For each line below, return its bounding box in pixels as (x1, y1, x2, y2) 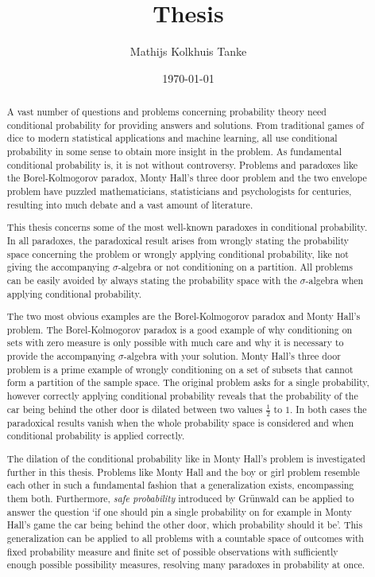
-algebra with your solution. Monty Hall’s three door (123, 349, 341, 363)
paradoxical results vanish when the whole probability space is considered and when (6, 415, 354, 429)
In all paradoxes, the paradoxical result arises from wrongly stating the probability (6, 233, 350, 247)
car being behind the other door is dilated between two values (6, 402, 263, 415)
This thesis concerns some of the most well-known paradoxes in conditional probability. (6, 220, 368, 234)
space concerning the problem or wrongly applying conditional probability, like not (6, 247, 349, 260)
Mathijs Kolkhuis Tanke (130, 43, 247, 60)
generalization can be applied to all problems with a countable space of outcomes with (6, 531, 364, 544)
